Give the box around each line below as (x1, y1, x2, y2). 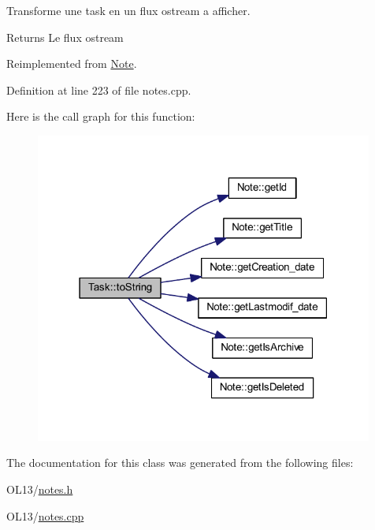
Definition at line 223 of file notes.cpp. (6, 81, 191, 98)
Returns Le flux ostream (6, 28, 124, 45)
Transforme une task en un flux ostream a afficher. (6, 2, 251, 18)
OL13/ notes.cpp (6, 507, 84, 524)
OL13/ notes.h (6, 480, 73, 497)
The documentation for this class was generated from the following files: (6, 454, 354, 471)
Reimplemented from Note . (6, 55, 137, 72)
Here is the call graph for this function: (6, 108, 195, 125)
